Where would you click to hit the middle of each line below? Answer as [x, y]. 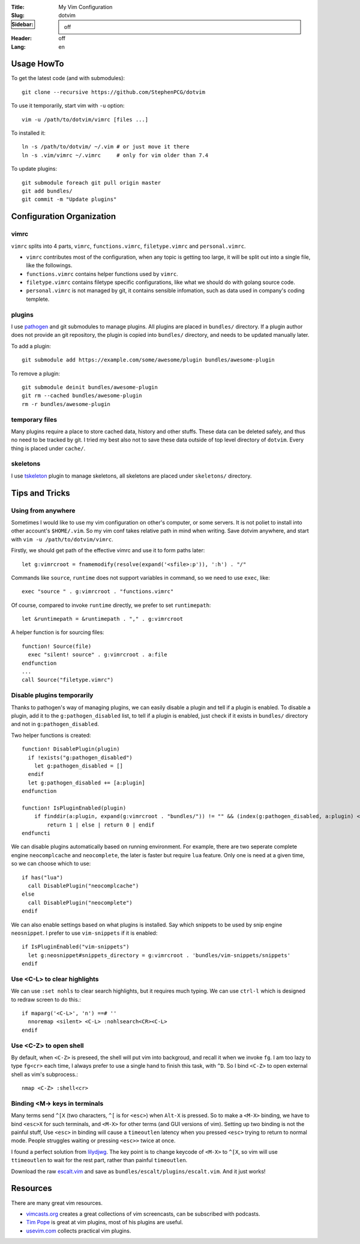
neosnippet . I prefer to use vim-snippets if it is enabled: [84, 933]
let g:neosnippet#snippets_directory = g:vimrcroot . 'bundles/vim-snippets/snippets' [159, 955]
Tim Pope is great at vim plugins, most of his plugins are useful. [104, 1222]
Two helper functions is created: [51, 735]
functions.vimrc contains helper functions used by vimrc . [102, 274]
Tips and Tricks [40, 493]
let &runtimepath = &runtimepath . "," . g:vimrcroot [102, 619]
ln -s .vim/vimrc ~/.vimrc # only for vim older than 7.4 [115, 155]
